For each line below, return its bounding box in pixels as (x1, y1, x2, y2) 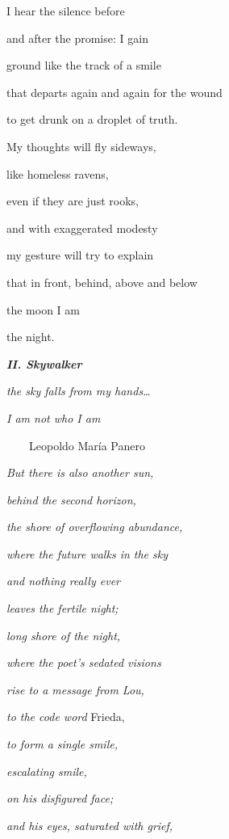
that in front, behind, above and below (6, 273, 198, 290)
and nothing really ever (6, 572, 120, 589)
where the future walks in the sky (6, 545, 169, 562)
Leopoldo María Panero (28, 436, 145, 453)
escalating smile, (6, 762, 87, 779)
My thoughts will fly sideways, (6, 137, 156, 154)
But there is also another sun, (6, 464, 154, 481)
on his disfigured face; (6, 790, 114, 807)
